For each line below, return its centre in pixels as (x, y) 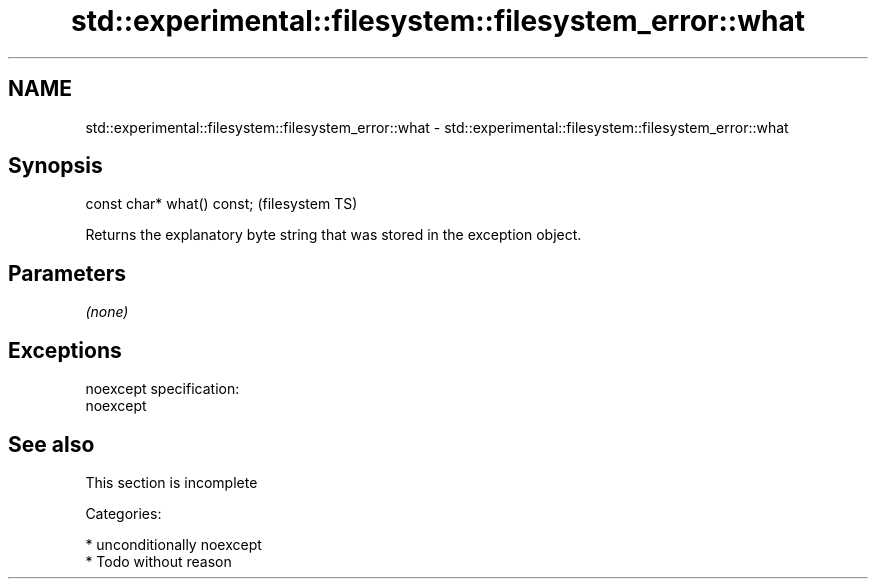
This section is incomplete (171, 482)
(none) (107, 312)
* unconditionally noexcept (173, 544)
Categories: (123, 513)
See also (51, 444)
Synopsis (55, 166)
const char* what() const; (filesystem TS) (221, 204)
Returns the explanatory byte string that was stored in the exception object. (333, 235)
